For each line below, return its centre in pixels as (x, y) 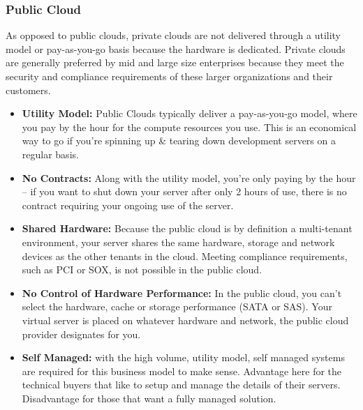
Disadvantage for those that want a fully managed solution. (149, 398)
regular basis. (50, 154)
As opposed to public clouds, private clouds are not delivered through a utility (173, 35)
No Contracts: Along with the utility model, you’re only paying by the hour (189, 177)
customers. (28, 90)
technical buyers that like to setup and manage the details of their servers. (181, 385)
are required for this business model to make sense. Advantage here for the (182, 371)
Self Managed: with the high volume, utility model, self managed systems (183, 357)
